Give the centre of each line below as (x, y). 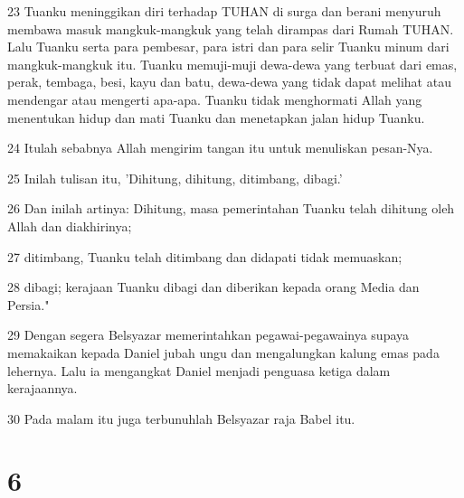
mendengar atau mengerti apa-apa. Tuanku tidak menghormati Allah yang (215, 99)
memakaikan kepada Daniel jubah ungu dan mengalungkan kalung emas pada (223, 352)
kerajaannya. (43, 388)
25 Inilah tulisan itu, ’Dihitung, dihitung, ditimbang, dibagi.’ (175, 178)
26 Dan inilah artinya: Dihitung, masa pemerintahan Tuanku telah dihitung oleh (231, 208)
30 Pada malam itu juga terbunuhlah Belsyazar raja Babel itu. (181, 418)
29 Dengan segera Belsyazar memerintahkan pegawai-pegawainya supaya (208, 335)
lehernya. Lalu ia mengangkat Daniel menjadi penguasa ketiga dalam (199, 370)
